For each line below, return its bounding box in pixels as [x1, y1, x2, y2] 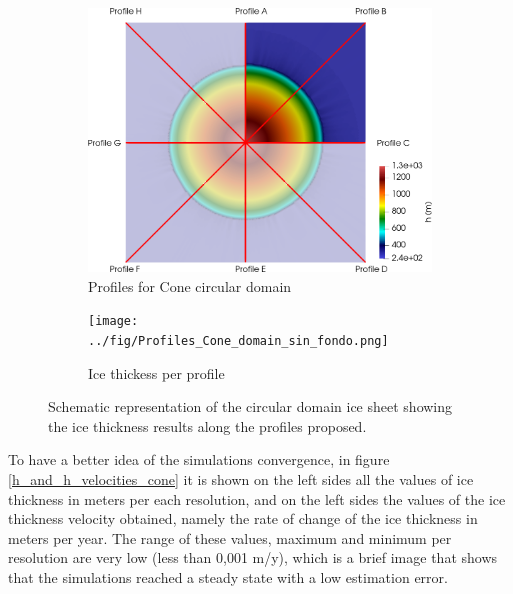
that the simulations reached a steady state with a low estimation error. [8, 566, 448, 587]
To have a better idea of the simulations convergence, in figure [8, 449, 390, 470]
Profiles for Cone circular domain [88, 275, 292, 296]
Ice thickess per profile [88, 362, 225, 383]
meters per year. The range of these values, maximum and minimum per [8, 527, 452, 548]
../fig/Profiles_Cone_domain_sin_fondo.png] [88, 333, 389, 348]
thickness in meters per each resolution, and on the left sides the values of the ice [8, 488, 506, 509]
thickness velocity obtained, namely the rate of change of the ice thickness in [8, 508, 478, 529]
